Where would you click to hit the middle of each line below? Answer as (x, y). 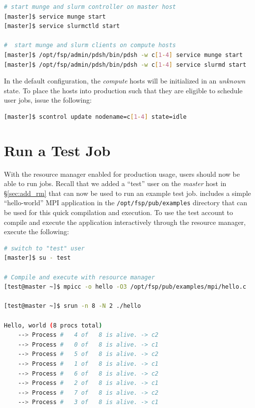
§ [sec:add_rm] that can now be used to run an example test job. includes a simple (127, 193)
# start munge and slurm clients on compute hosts (90, 45)
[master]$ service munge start (55, 16)
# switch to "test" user (44, 248)
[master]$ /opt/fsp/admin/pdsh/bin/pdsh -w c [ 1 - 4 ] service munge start (123, 55)
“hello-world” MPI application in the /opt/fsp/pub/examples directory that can (126, 203)
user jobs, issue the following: (48, 100)
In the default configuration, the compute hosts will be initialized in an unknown (125, 81)
